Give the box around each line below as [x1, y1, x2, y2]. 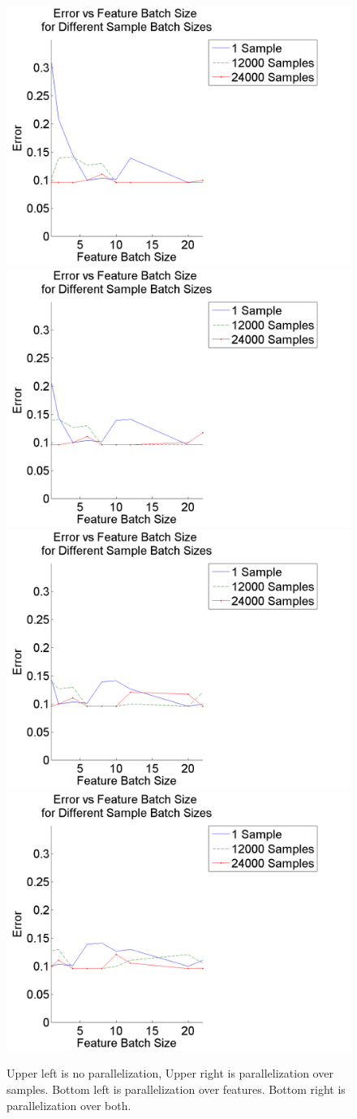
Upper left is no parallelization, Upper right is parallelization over [6, 1065, 333, 1082]
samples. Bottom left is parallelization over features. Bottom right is [6, 1080, 346, 1097]
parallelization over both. [6, 1096, 131, 1113]
